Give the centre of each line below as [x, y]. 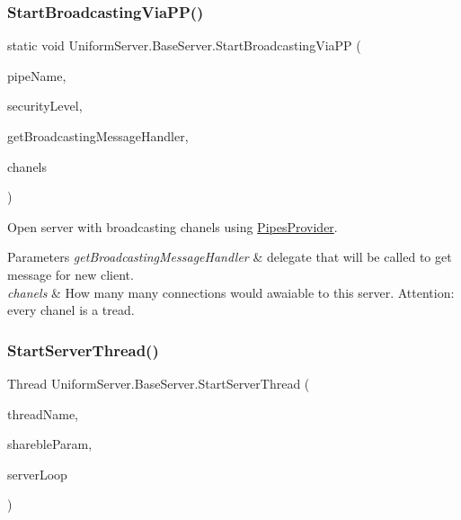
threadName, [43, 413]
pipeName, [37, 75]
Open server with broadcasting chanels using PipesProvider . [173, 226]
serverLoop [37, 474]
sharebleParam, [50, 444]
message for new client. [71, 274]
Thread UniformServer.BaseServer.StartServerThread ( [159, 383]
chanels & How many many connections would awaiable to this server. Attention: [231, 292]
